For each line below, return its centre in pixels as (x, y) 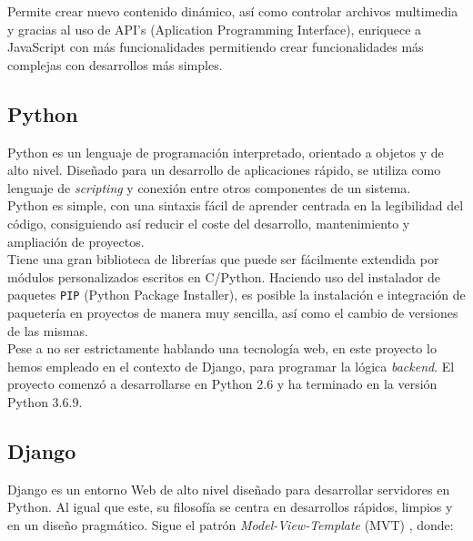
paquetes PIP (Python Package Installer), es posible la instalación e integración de (236, 295)
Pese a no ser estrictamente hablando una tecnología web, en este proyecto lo (222, 348)
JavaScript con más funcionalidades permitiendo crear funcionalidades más (216, 47)
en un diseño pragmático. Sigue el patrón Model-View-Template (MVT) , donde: (231, 524)
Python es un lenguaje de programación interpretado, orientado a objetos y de (226, 152)
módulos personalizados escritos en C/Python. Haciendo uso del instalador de (224, 276)
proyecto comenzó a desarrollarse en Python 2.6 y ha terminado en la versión (222, 384)
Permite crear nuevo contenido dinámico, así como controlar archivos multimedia (233, 11)
